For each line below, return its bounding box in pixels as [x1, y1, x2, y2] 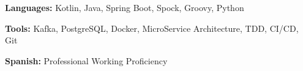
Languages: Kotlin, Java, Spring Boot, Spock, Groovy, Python [5, 1, 244, 13]
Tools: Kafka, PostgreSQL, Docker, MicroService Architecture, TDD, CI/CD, [5, 21, 299, 34]
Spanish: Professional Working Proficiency [5, 54, 168, 67]
